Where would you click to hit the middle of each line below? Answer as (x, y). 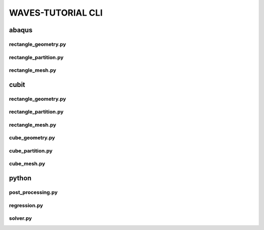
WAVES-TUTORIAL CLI (56, 13)
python (20, 178)
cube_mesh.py (27, 164)
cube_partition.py (31, 150)
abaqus (21, 30)
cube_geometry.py (32, 138)
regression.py (26, 205)
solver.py (21, 218)
